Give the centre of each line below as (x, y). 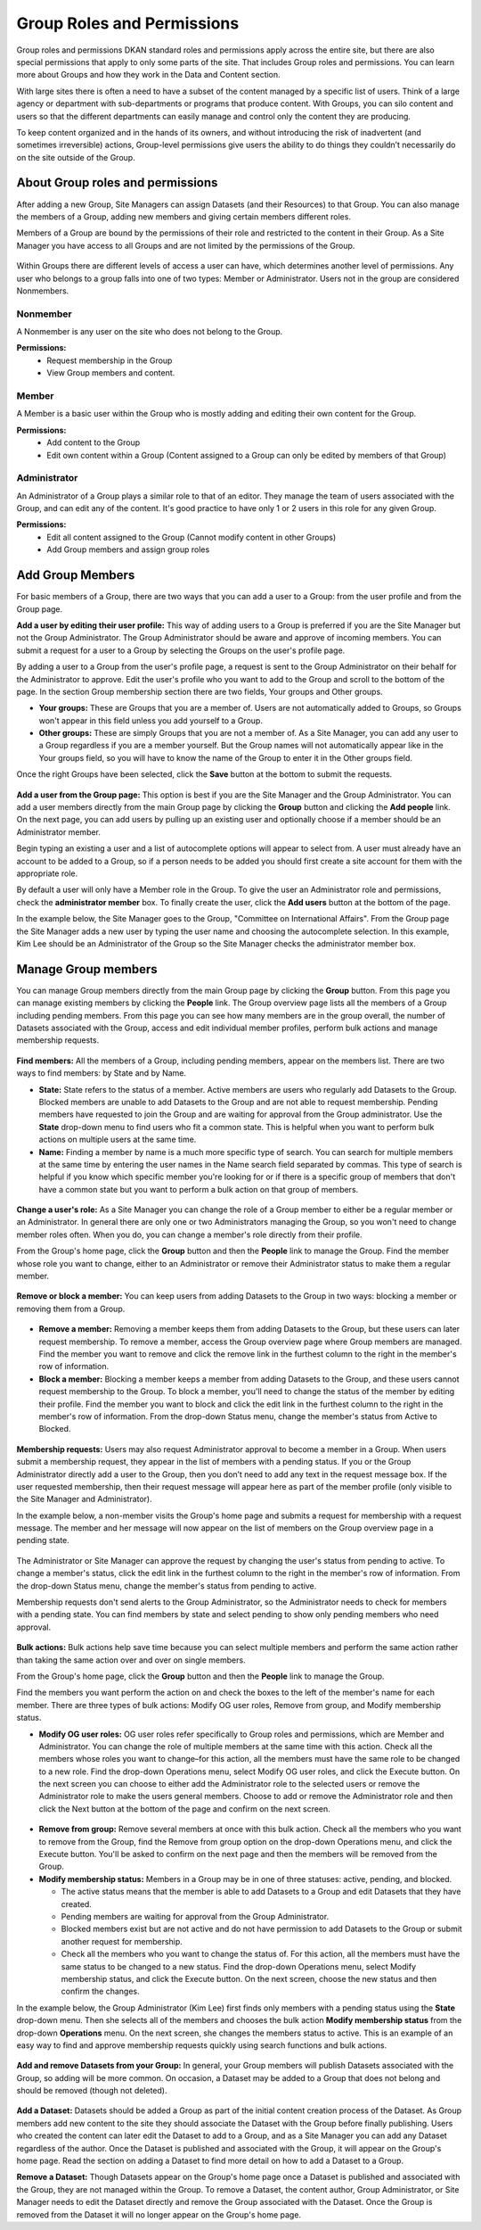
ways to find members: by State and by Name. (102, 1073)
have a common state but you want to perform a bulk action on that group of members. (199, 1189)
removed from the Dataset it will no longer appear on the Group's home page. (159, 2214)
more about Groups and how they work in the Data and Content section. (148, 75)
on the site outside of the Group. (76, 157)
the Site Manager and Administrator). (85, 1499)
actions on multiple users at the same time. (118, 1140)
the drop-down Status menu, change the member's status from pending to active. (167, 1586)
